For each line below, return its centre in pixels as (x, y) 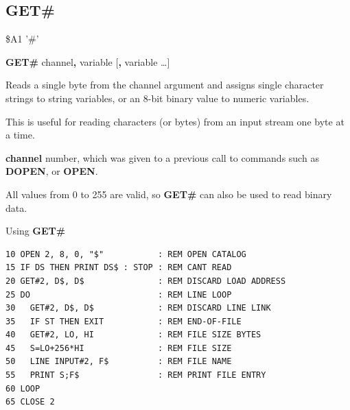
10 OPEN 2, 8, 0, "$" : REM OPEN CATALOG (126, 254)
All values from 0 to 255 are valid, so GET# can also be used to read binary (169, 194)
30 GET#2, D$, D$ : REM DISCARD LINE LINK (138, 308)
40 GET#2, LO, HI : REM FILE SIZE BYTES (133, 335)
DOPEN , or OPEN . (52, 171)
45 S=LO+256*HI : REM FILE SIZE (119, 348)
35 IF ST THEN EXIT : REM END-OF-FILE (124, 321)
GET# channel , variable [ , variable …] (88, 61)
